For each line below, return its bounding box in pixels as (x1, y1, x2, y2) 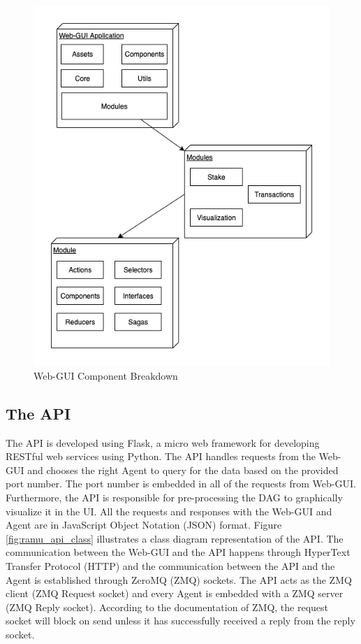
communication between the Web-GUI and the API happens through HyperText (6, 545, 351, 559)
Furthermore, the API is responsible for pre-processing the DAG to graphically (6, 490, 343, 505)
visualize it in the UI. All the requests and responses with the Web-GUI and (6, 503, 332, 518)
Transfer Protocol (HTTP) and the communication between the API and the (6, 559, 335, 573)
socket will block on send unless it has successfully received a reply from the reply (6, 613, 355, 628)
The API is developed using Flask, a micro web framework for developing (6, 435, 320, 450)
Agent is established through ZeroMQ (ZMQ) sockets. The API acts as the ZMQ (6, 572, 352, 587)
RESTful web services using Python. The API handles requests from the (6, 449, 316, 464)
